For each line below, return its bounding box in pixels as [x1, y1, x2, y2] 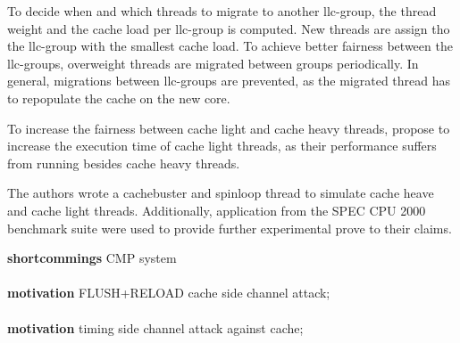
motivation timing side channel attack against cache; [7, 318, 304, 337]
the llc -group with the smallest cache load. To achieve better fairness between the [7, 37, 453, 55]
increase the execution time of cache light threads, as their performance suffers [7, 136, 437, 155]
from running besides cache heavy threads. [7, 153, 240, 172]
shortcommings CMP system [7, 249, 177, 267]
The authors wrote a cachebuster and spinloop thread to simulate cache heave [7, 184, 434, 202]
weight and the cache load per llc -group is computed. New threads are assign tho [7, 19, 450, 37]
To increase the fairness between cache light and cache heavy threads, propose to [7, 118, 450, 137]
